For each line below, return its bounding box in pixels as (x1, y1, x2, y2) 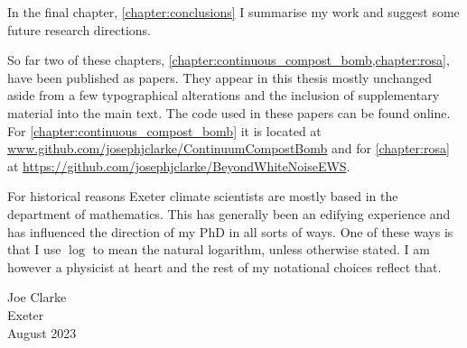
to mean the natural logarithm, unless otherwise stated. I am (92, 240, 430, 259)
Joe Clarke (7, 288, 67, 307)
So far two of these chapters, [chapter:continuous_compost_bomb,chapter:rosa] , (7, 50, 450, 69)
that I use (7, 240, 61, 259)
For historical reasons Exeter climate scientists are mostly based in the (7, 187, 398, 206)
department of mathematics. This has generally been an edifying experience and (7, 204, 451, 223)
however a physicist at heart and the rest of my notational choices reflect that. (7, 257, 442, 276)
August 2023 (7, 323, 77, 342)
